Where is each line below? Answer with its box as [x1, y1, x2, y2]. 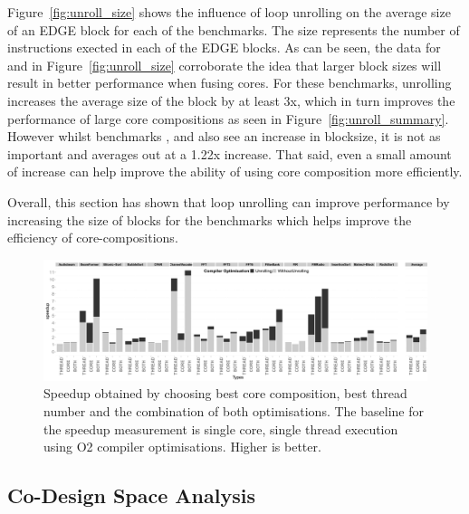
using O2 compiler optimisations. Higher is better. [43, 437, 321, 456]
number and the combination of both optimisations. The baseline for [43, 402, 424, 421]
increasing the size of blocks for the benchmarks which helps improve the [7, 210, 412, 229]
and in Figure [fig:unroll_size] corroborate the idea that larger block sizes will [7, 55, 442, 74]
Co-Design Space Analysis [7, 481, 255, 509]
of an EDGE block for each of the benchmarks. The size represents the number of [7, 20, 460, 39]
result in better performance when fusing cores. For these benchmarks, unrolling [7, 73, 452, 92]
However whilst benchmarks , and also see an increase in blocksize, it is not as [7, 127, 441, 146]
